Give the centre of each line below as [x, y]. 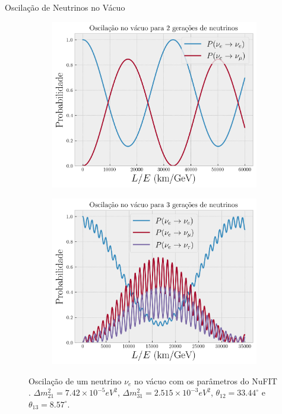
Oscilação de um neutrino [75, 380]
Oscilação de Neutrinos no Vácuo [65, 7]
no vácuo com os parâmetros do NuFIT [206, 380]
